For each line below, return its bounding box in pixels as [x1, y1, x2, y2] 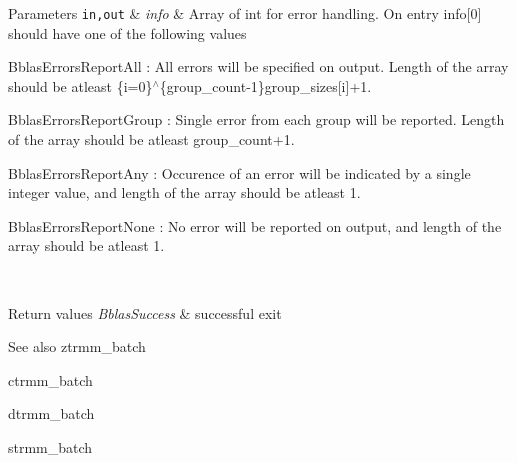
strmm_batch [8, 436, 93, 457]
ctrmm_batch [8, 369, 93, 390]
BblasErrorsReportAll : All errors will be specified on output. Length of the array [8, 56, 509, 77]
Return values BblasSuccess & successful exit [8, 302, 282, 323]
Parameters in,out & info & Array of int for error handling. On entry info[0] [8, 3, 482, 23]
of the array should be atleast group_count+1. [8, 129, 295, 150]
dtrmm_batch [8, 403, 95, 424]
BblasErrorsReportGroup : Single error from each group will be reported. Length [8, 109, 505, 130]
